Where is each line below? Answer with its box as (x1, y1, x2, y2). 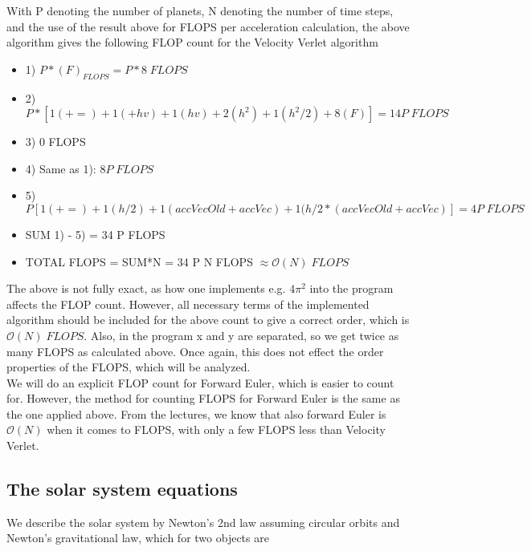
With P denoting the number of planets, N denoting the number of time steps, (6, 2, 394, 18)
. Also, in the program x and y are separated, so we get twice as (84, 326, 399, 343)
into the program (309, 280, 394, 297)
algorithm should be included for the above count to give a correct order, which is (6, 311, 410, 328)
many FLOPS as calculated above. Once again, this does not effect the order (6, 342, 384, 359)
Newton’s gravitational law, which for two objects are (6, 529, 269, 546)
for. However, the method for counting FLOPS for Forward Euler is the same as (6, 390, 400, 407)
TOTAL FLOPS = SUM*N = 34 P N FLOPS (25, 253, 253, 269)
